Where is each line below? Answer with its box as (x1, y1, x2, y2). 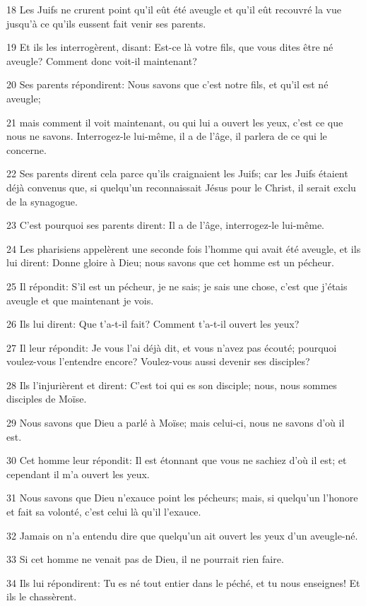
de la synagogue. (6, 194, 78, 208)
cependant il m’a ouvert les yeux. (6, 466, 150, 481)
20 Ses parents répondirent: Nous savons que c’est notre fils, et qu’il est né (6, 77, 329, 92)
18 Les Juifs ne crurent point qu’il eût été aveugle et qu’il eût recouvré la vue (6, 2, 341, 16)
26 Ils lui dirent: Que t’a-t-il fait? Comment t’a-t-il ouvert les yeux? (6, 316, 300, 331)
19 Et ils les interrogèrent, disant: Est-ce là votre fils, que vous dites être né (6, 40, 333, 54)
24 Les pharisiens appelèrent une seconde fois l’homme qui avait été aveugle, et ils (6, 241, 361, 256)
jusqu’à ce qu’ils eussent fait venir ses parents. (6, 16, 206, 30)
